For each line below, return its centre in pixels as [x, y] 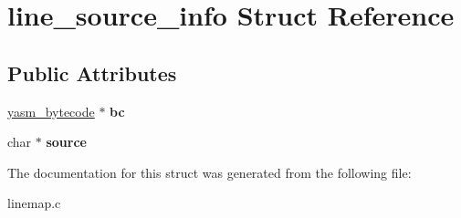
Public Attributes [92, 73]
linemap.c [34, 203]
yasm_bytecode [51, 111]
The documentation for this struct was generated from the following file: [210, 172]
